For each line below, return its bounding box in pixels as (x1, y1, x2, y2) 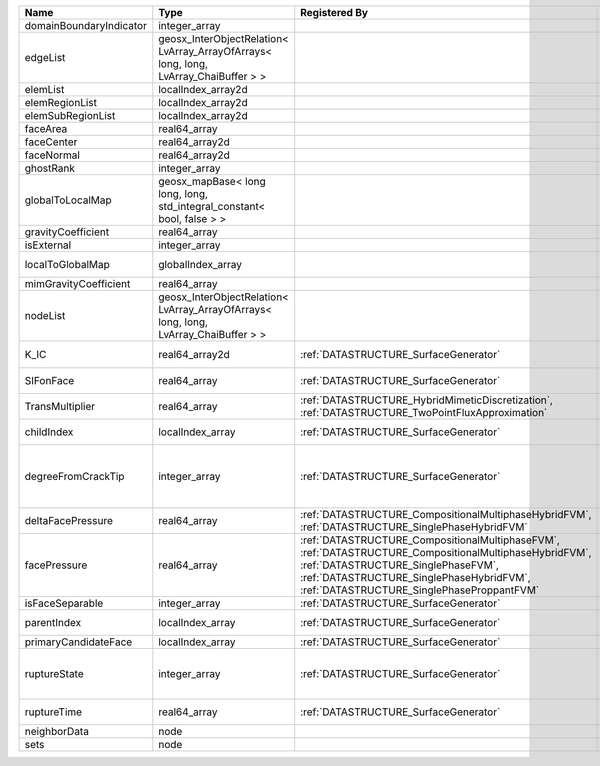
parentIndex (24, 616, 82, 630)
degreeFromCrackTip (24, 470, 125, 484)
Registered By (300, 6, 369, 19)
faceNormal (24, 148, 80, 162)
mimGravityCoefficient (24, 277, 131, 290)
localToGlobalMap (24, 258, 110, 271)
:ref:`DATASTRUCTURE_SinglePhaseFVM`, (300, 558, 500, 572)
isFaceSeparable (24, 596, 104, 610)
